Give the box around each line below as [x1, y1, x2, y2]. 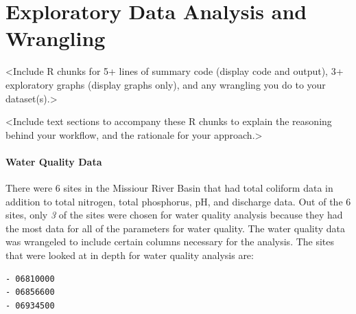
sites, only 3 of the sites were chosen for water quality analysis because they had [5, 208, 343, 222]
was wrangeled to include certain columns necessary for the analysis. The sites [5, 234, 335, 249]
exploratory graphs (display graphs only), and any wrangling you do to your [5, 77, 326, 91]
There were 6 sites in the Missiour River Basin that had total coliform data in [5, 181, 333, 195]
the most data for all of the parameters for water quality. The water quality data [5, 221, 346, 235]
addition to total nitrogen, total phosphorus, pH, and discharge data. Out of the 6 [5, 194, 351, 208]
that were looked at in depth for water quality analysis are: [5, 248, 254, 262]
